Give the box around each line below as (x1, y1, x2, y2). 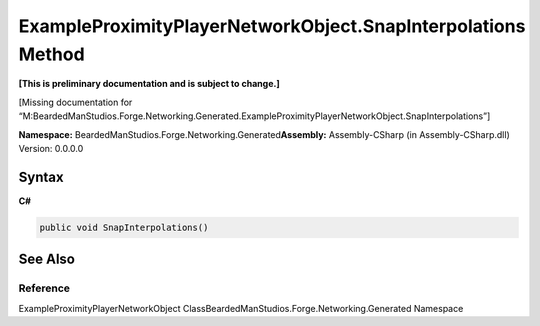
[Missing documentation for (18, 96, 133, 108)
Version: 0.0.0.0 (18, 142, 84, 154)
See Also (18, 251, 75, 268)
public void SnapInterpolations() (39, 221, 209, 233)
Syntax (18, 168, 64, 185)
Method (18, 43, 85, 65)
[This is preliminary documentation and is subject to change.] (18, 78, 280, 90)
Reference (18, 281, 70, 295)
